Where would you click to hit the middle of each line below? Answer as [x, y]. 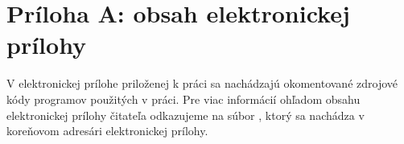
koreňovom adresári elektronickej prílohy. [107, 131]
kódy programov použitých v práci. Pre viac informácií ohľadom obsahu [183, 99]
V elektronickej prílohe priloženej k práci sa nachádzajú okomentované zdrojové [202, 83]
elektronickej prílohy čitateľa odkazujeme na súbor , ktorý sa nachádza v [186, 115]
